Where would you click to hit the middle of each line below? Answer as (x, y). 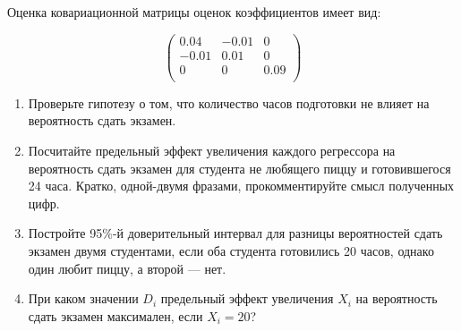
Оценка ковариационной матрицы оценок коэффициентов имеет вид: (194, 12)
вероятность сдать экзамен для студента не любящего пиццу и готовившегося (239, 168)
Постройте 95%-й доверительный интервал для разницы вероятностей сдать (235, 233)
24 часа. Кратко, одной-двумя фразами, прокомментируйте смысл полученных (241, 186)
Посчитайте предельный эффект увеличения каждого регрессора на (212, 150)
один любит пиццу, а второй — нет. (127, 268)
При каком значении (83, 298)
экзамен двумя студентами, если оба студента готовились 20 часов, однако (231, 250)
